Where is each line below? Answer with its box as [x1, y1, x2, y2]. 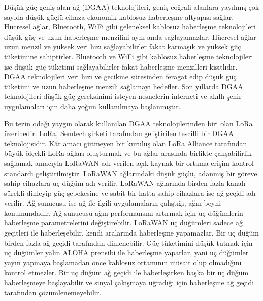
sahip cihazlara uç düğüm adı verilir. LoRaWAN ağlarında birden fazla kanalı [4, 178, 246, 188]
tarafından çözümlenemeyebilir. [4, 287, 102, 297]
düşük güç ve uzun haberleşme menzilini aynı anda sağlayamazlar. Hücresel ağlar [4, 31, 256, 42]
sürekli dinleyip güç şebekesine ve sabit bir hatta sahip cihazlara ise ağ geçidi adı [4, 187, 256, 198]
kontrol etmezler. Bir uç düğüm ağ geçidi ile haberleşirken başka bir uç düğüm [4, 267, 249, 278]
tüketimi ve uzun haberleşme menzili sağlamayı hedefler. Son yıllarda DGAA [4, 81, 243, 91]
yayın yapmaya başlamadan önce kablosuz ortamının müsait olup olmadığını [4, 257, 242, 267]
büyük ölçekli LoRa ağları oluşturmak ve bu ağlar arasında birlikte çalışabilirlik [4, 148, 252, 158]
